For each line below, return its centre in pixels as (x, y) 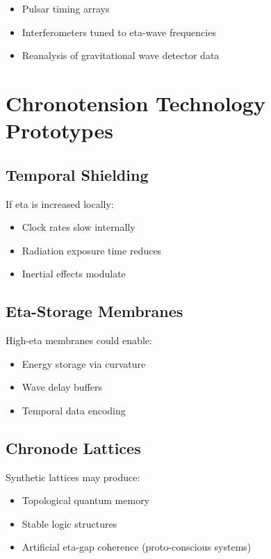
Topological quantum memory (86, 500)
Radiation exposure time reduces (92, 250)
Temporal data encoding (74, 410)
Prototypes (59, 130)
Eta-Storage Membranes (95, 311)
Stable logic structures (69, 523)
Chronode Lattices (73, 447)
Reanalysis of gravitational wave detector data (121, 55)
